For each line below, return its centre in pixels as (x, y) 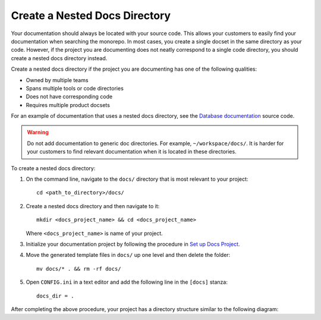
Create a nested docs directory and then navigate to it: (93, 206)
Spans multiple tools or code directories (75, 88)
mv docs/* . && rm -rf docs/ (79, 269)
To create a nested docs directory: (53, 168)
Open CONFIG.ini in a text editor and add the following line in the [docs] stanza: (127, 282)
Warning (38, 132)
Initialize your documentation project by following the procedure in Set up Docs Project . (133, 244)
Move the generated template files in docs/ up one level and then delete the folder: (128, 255)
